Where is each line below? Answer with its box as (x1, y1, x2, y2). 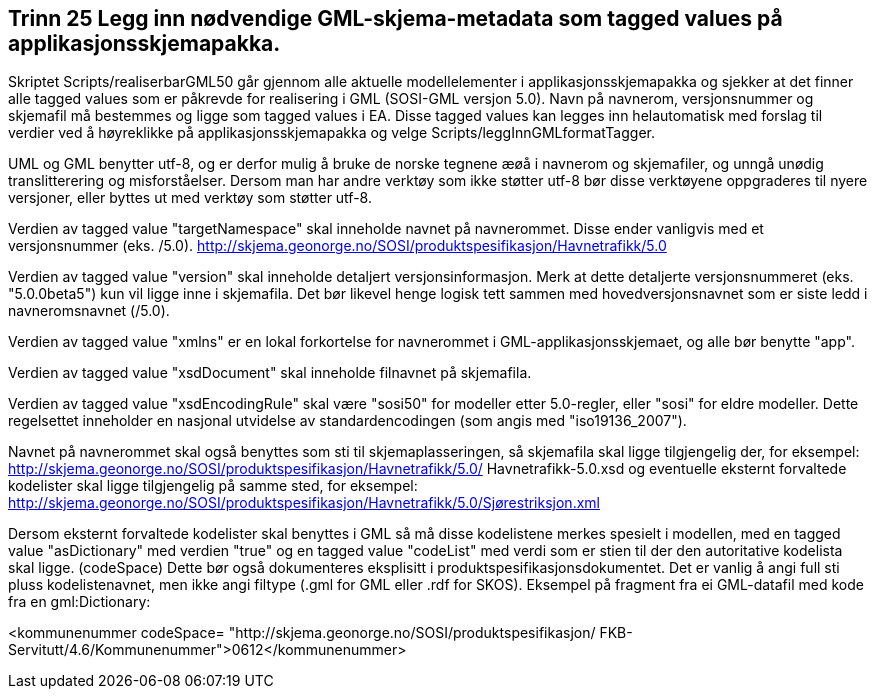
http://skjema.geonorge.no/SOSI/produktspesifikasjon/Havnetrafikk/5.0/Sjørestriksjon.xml (8, 494, 600, 512)
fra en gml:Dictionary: (8, 593, 151, 611)
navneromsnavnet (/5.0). (8, 302, 170, 320)
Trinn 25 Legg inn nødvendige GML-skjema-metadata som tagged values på (8, 6, 783, 31)
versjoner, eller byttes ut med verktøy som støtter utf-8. (8, 189, 372, 207)
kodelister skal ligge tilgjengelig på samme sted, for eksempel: (8, 477, 418, 495)
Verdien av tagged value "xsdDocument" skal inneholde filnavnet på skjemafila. (8, 364, 532, 382)
